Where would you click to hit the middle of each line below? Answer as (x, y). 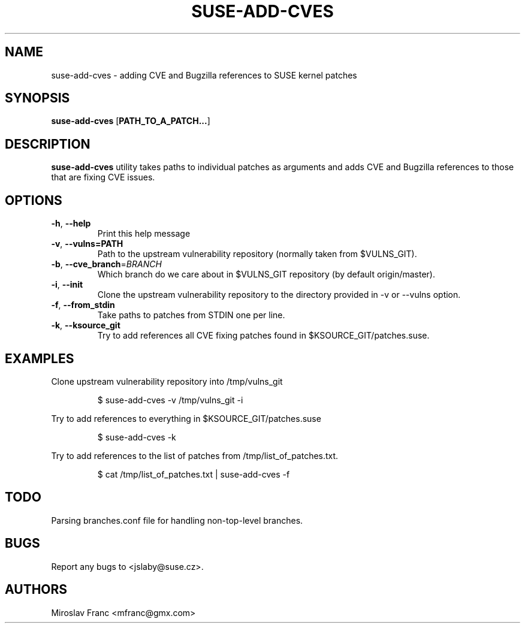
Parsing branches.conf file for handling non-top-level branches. (177, 520)
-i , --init (67, 285)
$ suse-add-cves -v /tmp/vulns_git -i (170, 400)
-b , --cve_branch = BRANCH (106, 264)
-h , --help (71, 224)
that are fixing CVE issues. (103, 177)
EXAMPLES (40, 358)
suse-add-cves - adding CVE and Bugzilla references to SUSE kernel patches (204, 75)
